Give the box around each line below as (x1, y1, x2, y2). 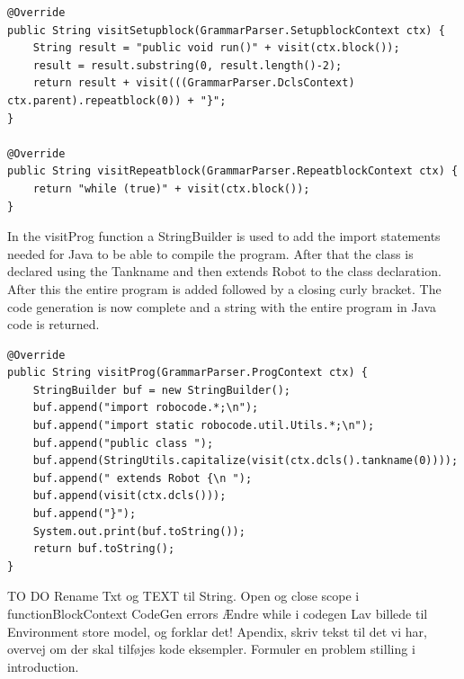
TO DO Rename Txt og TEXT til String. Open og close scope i (7, 586, 360, 605)
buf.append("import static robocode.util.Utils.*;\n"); (32, 419, 375, 433)
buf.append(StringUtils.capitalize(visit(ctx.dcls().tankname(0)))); (32, 454, 459, 468)
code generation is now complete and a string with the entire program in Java (7, 297, 436, 316)
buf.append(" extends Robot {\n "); (32, 471, 253, 485)
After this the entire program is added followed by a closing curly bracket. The (7, 279, 442, 298)
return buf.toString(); (32, 542, 175, 556)
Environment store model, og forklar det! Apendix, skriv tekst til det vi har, (7, 621, 427, 640)
